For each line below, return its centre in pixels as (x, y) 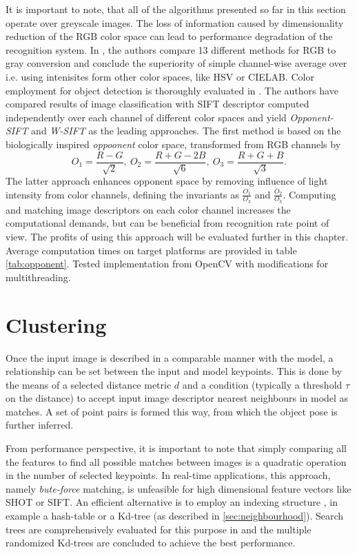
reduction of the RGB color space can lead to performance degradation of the (169, 36)
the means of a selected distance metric (89, 384)
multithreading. (38, 277)
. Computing (309, 194)
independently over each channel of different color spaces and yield (146, 117)
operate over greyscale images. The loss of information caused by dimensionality (175, 22)
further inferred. (40, 425)
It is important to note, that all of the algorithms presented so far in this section (176, 9)
